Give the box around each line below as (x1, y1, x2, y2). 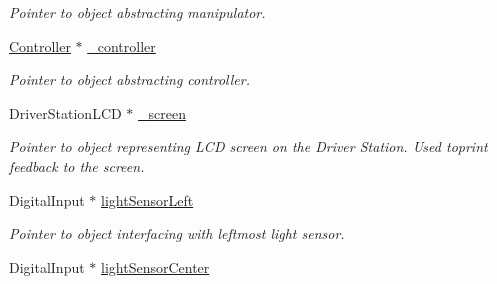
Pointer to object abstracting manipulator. (9, 2, 266, 22)
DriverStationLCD (9, 102, 122, 123)
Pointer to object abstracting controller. (9, 69, 251, 90)
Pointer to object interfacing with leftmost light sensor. (9, 223, 345, 244)
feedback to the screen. (9, 155, 145, 176)
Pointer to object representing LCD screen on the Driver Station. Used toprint (9, 136, 488, 157)
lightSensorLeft (101, 189, 194, 210)
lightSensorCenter (101, 256, 210, 277)
